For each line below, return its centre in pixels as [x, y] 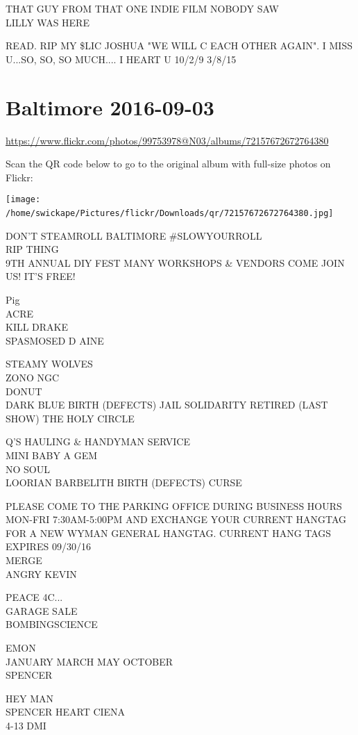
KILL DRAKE [37, 327]
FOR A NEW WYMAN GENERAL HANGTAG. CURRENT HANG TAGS [169, 532]
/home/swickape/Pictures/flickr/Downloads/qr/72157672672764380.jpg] [170, 213]
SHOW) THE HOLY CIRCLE [70, 418]
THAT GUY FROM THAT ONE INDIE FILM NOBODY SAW [142, 8]
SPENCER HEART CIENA [66, 712]
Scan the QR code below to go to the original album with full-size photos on [168, 164]
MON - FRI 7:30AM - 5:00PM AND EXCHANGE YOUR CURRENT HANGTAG [176, 519]
